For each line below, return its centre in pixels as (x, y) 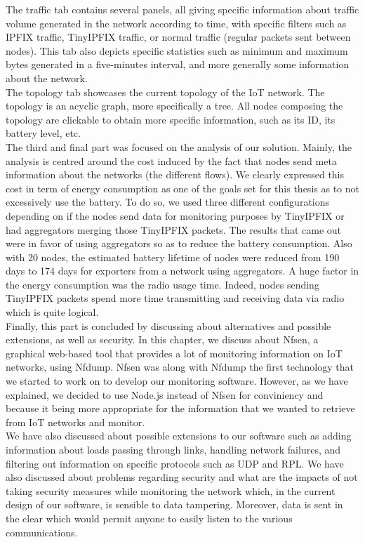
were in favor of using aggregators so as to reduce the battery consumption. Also (179, 243)
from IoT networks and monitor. (75, 422)
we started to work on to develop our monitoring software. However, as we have (177, 381)
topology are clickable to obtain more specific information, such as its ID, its (171, 119)
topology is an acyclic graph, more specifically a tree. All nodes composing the (174, 106)
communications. (42, 532)
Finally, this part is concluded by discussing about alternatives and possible (168, 325)
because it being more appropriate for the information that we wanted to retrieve (180, 408)
